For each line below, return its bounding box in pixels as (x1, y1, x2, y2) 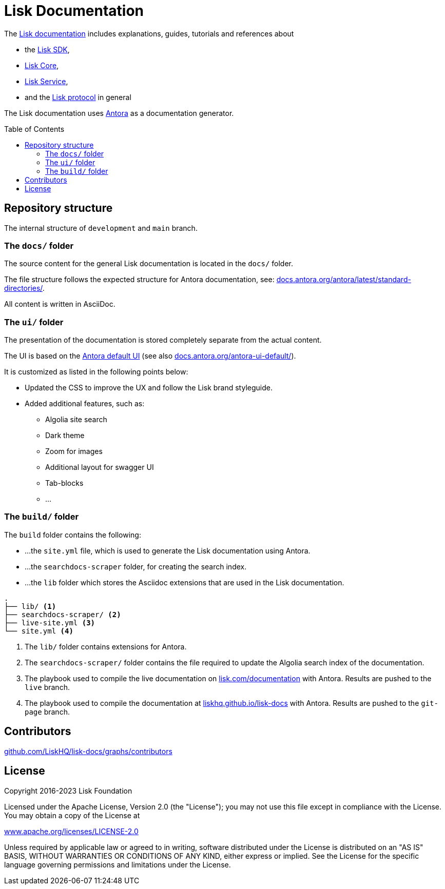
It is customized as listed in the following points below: (4, 367, 188, 377)
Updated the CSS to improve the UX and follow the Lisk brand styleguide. (25, 383, 273, 392)
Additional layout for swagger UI (45, 463, 154, 472)
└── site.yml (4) (4, 626, 73, 635)
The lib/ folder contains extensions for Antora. (25, 642, 187, 651)
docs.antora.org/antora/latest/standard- (276, 275, 411, 284)
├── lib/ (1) (4, 602, 56, 610)
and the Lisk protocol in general (25, 92, 131, 102)
